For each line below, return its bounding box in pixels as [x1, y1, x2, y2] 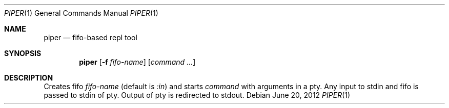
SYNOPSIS [4, 49, 42, 58]
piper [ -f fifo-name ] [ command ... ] [79, 58, 196, 66]
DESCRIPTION [4, 73, 53, 82]
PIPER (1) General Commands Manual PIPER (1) [4, 9, 158, 17]
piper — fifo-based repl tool [44, 33, 137, 42]
